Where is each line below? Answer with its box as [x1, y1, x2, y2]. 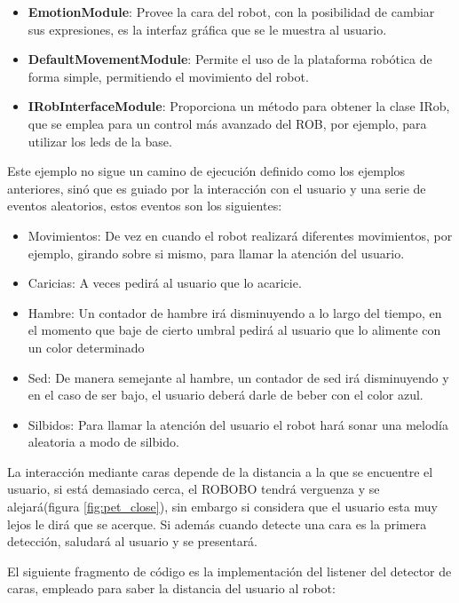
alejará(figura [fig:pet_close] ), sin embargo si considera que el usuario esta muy [7, 497, 438, 516]
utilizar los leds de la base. [28, 131, 172, 150]
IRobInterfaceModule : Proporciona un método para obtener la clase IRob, [28, 97, 450, 115]
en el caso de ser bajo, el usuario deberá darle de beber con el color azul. [28, 385, 423, 404]
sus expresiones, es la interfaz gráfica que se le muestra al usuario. [28, 20, 387, 38]
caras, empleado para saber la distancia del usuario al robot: [7, 579, 336, 598]
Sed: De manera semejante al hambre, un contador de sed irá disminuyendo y [28, 368, 449, 386]
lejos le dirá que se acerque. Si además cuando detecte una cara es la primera [7, 514, 427, 533]
